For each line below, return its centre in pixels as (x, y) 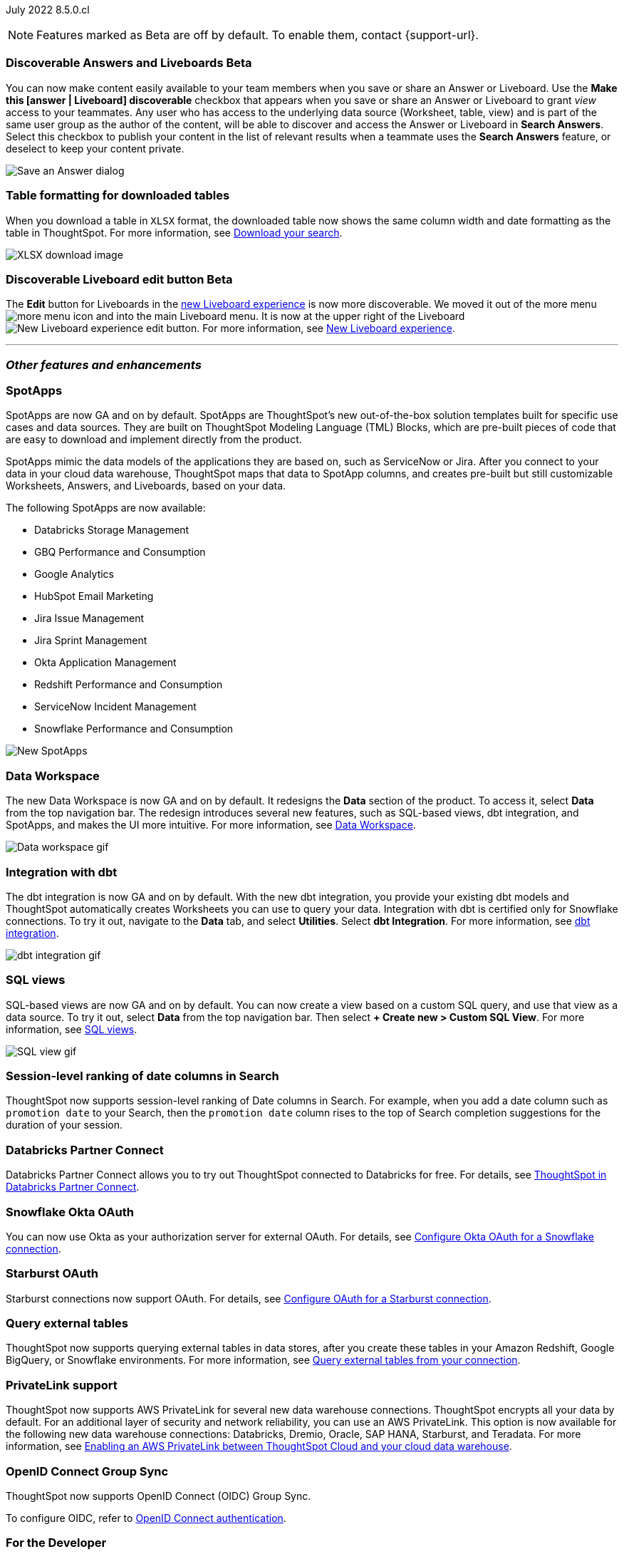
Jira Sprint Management (91, 641)
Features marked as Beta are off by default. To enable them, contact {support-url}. (258, 35)
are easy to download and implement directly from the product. (154, 440)
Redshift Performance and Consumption (129, 685)
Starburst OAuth (52, 1274)
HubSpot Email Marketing (94, 596)
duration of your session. (64, 1125)
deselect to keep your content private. (95, 148)
